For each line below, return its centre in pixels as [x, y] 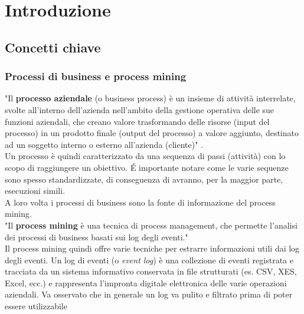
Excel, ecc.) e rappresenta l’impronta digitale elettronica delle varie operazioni [146, 282]
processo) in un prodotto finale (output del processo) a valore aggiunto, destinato [152, 133]
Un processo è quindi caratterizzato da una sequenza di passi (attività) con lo [145, 156]
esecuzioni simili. [35, 191]
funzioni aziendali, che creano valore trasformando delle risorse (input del [137, 121]
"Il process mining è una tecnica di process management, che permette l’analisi [151, 225]
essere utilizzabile [36, 306]
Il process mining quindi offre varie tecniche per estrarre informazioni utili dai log [152, 248]
